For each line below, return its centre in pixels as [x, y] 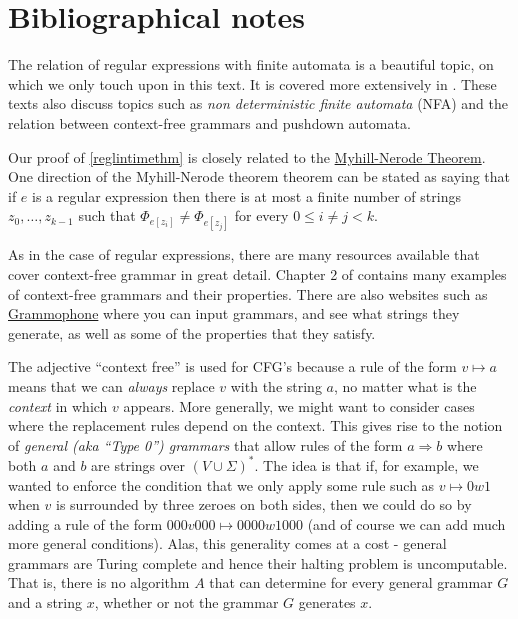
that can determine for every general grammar [351, 582]
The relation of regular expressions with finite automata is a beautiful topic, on [251, 64]
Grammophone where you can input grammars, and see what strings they [234, 313]
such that [107, 215]
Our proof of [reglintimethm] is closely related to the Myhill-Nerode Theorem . [247, 156]
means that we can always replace [111, 386]
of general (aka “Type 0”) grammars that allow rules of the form [205, 444]
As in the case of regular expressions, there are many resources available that [244, 254]
